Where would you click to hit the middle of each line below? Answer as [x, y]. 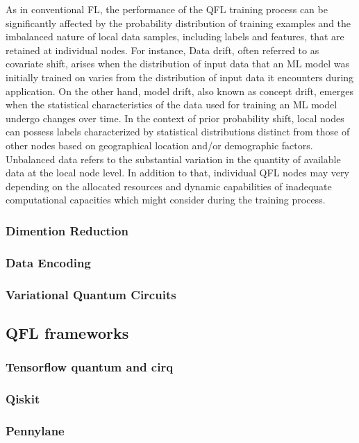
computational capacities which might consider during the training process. [166, 200]
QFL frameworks [67, 332]
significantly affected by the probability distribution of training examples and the [178, 23]
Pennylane [35, 430]
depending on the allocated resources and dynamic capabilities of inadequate [169, 186]
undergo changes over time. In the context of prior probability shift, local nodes [175, 118]
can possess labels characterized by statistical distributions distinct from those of [178, 132]
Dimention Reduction [67, 230]
